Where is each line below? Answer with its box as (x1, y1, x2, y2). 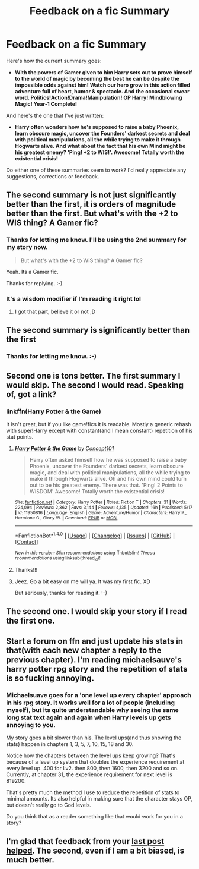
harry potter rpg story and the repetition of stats (6, 664, 188, 674)
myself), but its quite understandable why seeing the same (6, 706, 179, 714)
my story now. (6, 243, 49, 251)
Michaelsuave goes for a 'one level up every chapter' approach (6, 691, 191, 699)
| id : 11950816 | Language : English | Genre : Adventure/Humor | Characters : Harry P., (14, 509, 187, 515)
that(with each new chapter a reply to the (6, 645, 162, 655)
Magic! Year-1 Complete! (14, 100, 78, 108)
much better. (6, 855, 55, 865)
